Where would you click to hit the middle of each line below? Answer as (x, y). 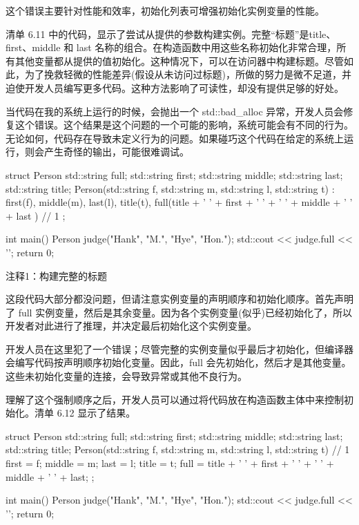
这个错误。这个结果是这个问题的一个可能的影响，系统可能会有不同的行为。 (184, 125)
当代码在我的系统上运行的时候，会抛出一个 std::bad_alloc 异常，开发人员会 (175, 111)
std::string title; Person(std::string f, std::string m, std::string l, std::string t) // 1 (178, 449)
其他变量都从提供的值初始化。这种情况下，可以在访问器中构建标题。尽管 (179, 60)
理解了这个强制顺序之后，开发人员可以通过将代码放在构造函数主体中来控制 (175, 399)
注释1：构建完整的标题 (56, 275)
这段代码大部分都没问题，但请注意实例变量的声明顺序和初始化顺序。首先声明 (179, 299)
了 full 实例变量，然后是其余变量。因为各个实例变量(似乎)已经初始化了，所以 (179, 312)
